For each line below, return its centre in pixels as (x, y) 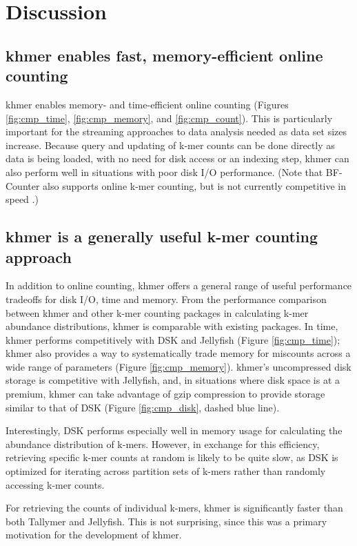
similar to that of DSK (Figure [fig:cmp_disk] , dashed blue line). (143, 407)
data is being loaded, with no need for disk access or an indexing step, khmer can (177, 158)
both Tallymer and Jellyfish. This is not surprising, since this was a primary (166, 521)
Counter (23, 185)
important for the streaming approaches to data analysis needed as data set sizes (176, 131)
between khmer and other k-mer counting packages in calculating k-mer (157, 312)
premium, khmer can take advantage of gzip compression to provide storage (165, 394)
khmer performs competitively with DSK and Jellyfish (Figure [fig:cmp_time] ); (173, 339)
